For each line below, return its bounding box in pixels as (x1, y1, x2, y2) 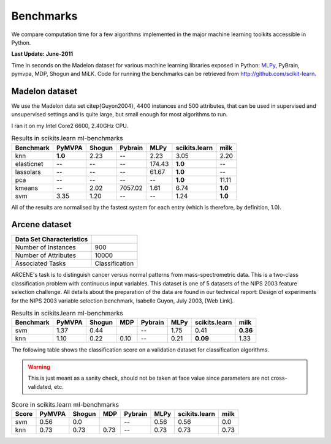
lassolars (15, 167, 41, 176)
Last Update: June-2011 (11, 50, 74, 58)
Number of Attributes (15, 251, 77, 260)
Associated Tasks (15, 259, 66, 268)
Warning (28, 363, 50, 371)
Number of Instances (15, 243, 76, 252)
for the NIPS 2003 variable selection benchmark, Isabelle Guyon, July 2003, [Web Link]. (11, 297, 234, 304)
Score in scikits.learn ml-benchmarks (11, 401, 120, 409)
